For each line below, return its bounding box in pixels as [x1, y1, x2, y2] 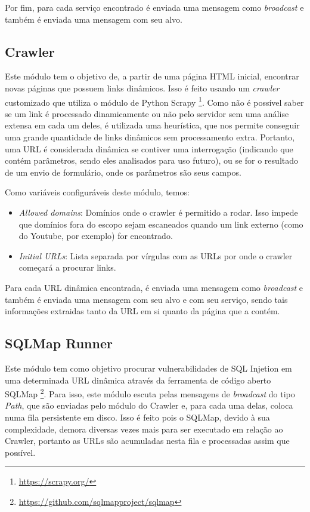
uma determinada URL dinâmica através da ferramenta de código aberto [5, 373, 271, 386]
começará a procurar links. [18, 261, 116, 274]
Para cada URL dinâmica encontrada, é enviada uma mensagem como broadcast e [5, 281, 303, 293]
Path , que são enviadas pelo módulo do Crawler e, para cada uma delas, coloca [5, 399, 293, 412]
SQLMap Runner [5, 334, 113, 352]
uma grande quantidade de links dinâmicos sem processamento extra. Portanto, [5, 131, 295, 143]
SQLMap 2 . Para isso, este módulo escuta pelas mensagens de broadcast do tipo [5, 386, 295, 400]
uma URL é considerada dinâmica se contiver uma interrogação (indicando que [5, 142, 293, 155]
